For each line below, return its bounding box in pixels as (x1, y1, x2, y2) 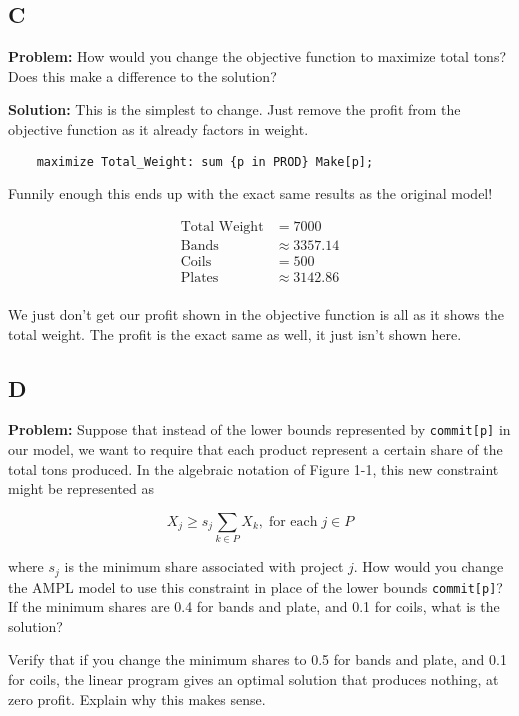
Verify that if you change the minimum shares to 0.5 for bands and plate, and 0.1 (8, 649, 507, 670)
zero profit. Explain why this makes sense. (8, 688, 266, 709)
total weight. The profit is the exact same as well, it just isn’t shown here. (8, 323, 462, 344)
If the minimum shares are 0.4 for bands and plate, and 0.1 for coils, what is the (8, 596, 500, 617)
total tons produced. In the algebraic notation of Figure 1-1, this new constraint (8, 458, 499, 479)
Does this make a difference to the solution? (8, 65, 277, 86)
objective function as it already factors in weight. (8, 118, 309, 139)
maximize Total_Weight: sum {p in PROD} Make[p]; (36, 154, 374, 169)
